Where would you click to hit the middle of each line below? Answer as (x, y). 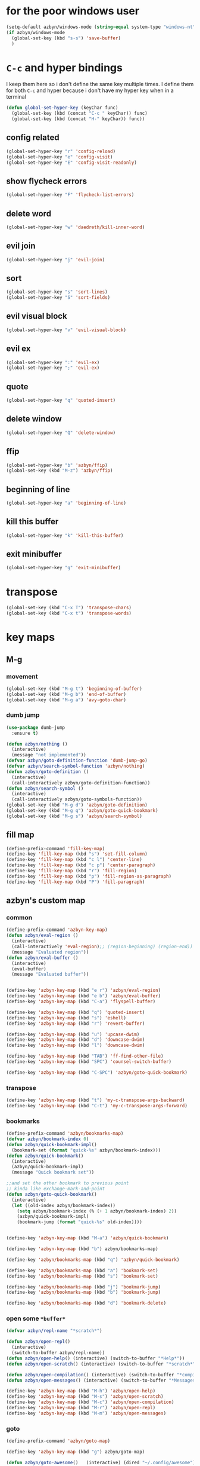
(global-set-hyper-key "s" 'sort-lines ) (57, 292)
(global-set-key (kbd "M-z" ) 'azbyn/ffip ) (60, 471)
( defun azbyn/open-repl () (38, 1342)
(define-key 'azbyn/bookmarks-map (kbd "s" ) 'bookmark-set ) (82, 1276)
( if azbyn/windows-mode (36, 32)
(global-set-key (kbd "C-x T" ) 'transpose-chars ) (69, 608)
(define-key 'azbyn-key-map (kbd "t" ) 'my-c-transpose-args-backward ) (96, 1100)
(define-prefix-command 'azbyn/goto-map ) (58, 1441)
